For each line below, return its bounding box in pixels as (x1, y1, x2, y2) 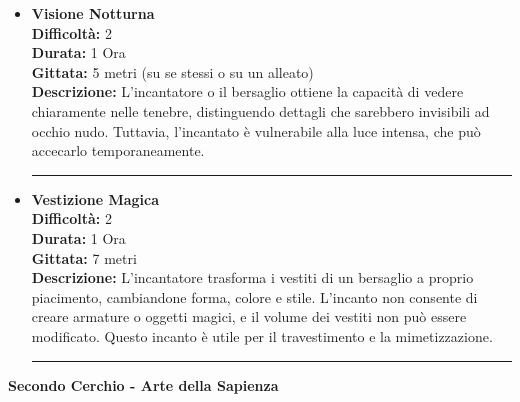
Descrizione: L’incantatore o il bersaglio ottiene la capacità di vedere (31, 81, 464, 102)
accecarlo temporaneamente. (31, 140, 205, 161)
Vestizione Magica (31, 188, 160, 209)
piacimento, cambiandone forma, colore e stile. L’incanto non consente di (31, 286, 478, 307)
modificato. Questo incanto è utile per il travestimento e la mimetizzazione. (31, 325, 493, 346)
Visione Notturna (31, 3, 155, 23)
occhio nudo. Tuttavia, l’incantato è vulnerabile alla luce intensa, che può (31, 120, 481, 141)
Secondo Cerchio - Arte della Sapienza (8, 374, 279, 395)
